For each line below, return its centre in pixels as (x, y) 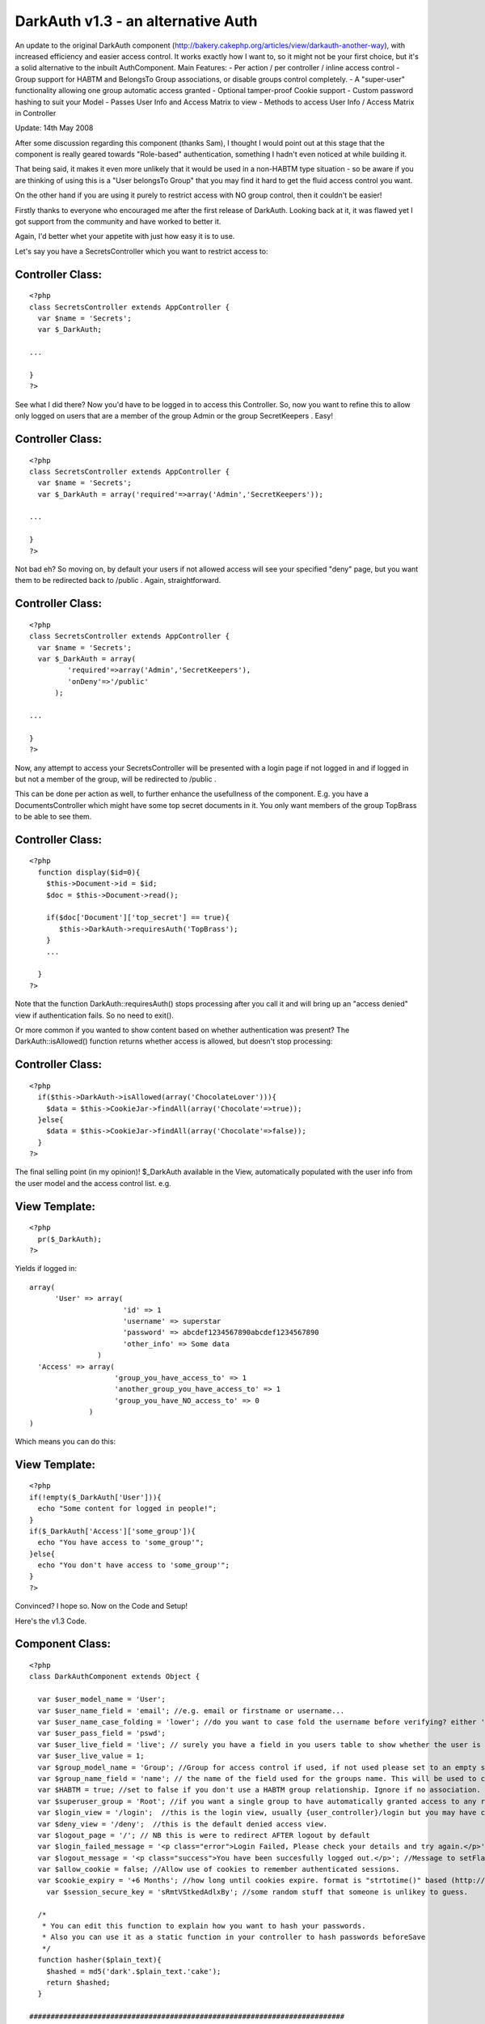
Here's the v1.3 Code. (51, 1621)
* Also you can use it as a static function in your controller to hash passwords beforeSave (234, 1937)
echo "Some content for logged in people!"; (127, 1509)
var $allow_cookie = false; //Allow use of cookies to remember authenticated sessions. (219, 1869)
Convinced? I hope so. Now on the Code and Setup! (101, 1606)
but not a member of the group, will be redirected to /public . (116, 779)
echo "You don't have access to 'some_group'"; (134, 1565)
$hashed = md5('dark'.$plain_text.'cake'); (133, 1971)
